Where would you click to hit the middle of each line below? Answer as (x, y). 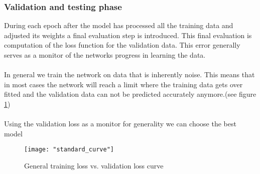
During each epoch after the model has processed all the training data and (119, 25)
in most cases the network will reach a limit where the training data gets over (123, 84)
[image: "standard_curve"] (69, 150)
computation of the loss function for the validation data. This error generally (122, 45)
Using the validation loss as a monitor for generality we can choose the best (120, 124)
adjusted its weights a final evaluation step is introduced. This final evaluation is (128, 35)
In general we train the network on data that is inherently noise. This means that (129, 74)
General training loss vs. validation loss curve (94, 165)
